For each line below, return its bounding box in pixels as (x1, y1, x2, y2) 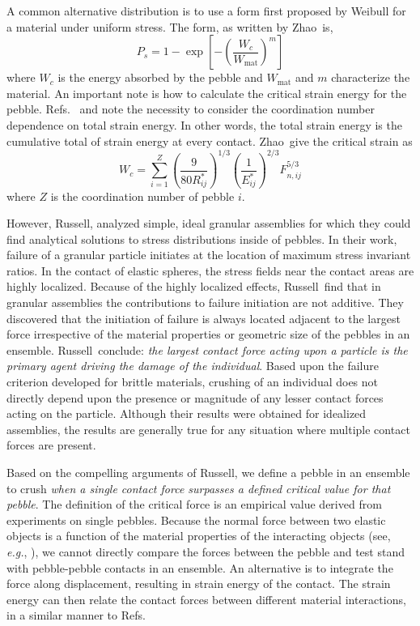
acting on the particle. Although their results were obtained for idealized (6, 405, 367, 422)
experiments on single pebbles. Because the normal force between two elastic (6, 511, 386, 528)
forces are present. (6, 436, 96, 454)
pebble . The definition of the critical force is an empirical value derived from (6, 496, 382, 513)
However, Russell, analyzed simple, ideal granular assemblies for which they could (6, 215, 411, 232)
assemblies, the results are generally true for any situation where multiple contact (6, 420, 410, 437)
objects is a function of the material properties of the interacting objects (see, (6, 527, 391, 544)
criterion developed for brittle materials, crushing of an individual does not (6, 373, 379, 390)
